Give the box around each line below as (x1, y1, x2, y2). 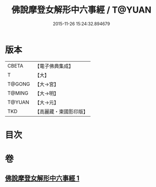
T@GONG (7, 81, 30, 87)
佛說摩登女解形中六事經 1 (5, 174, 80, 183)
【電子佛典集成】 (34, 63, 74, 69)
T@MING (7, 89, 29, 96)
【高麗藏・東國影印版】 (34, 108, 88, 115)
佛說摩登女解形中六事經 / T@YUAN (11, 4, 152, 16)
